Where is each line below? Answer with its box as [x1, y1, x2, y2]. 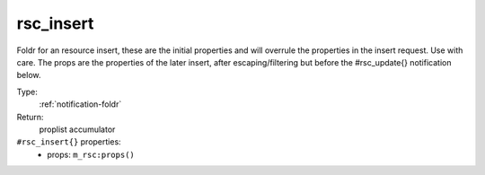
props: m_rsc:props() [47, 149, 135, 160]
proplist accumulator [39, 124, 116, 135]
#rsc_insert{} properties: [16, 136, 121, 147]
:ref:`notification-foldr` [39, 99, 122, 109]
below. [16, 70, 41, 81]
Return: [16, 111, 44, 122]
